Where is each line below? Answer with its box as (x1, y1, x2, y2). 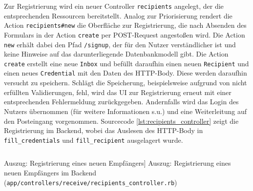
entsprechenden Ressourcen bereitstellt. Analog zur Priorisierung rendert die (4, 10, 232, 20)
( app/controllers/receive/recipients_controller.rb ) (4, 177, 177, 187)
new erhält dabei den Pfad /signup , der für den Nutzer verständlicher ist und (4, 39, 236, 49)
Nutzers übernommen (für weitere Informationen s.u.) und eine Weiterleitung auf (4, 106, 247, 116)
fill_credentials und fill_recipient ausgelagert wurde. (4, 134, 183, 145)
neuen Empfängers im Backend (4, 167, 97, 177)
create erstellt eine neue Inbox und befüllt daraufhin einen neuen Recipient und (4, 58, 249, 68)
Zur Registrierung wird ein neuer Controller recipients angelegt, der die (4, 1, 224, 11)
